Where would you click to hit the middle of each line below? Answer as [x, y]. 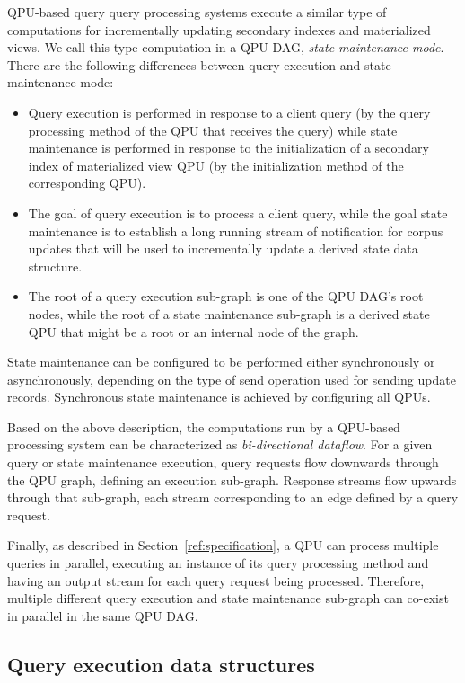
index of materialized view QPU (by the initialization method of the [216, 165]
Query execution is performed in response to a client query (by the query [229, 112]
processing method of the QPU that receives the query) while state [213, 130]
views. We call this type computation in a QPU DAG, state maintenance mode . [226, 47]
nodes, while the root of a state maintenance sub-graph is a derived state [229, 313]
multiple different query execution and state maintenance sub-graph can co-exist [228, 598]
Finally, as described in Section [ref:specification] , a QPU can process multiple [223, 545]
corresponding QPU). [87, 183]
